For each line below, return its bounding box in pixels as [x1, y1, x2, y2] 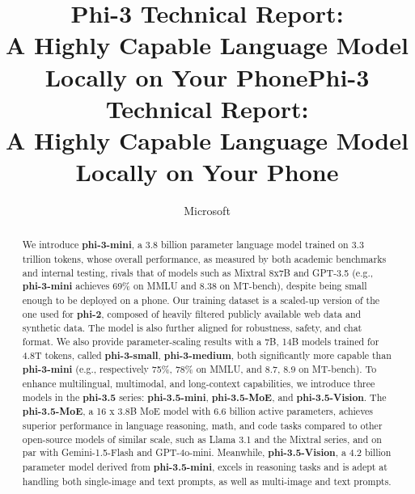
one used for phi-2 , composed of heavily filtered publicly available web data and [22, 306, 362, 321]
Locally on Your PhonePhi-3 [44, 60, 370, 93]
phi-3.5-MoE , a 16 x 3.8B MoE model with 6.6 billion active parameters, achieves [22, 404, 374, 419]
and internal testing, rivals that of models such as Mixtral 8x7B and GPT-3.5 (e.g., [22, 265, 374, 279]
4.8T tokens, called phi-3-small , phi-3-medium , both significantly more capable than [22, 348, 392, 362]
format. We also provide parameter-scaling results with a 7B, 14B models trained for [22, 335, 379, 348]
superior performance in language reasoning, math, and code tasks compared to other [22, 418, 383, 432]
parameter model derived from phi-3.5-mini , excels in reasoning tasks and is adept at [22, 459, 387, 474]
